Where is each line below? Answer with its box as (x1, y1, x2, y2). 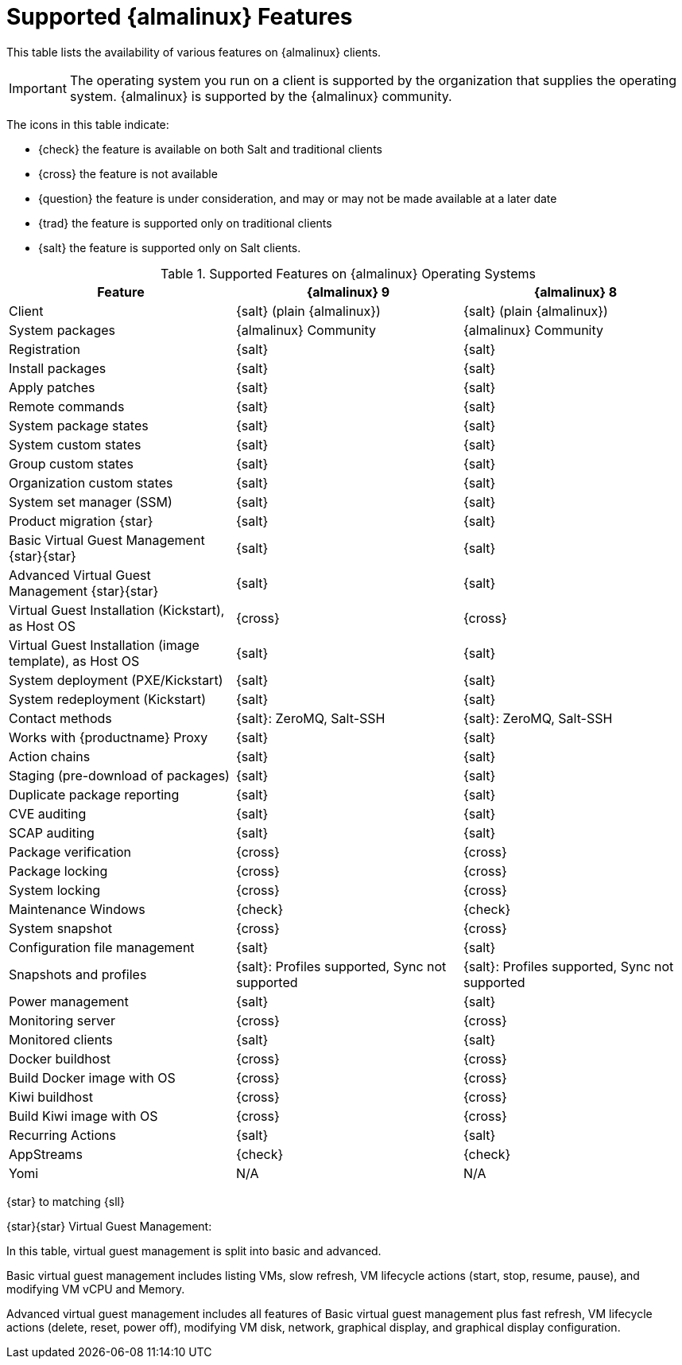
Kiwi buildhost (9, 1088, 93, 1105)
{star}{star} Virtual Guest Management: (6, 1219, 212, 1233)
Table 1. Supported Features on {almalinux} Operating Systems (161, 265, 536, 282)
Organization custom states (9, 474, 173, 491)
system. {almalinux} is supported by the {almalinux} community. (69, 87, 452, 104)
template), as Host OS (9, 652, 140, 669)
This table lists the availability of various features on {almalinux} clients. (6, 45, 382, 59)
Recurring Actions (9, 1126, 116, 1143)
